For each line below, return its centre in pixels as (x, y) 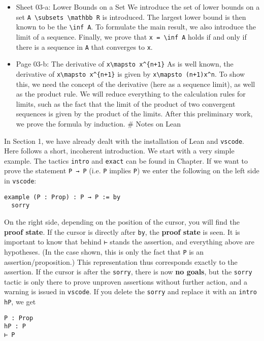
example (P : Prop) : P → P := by (62, 197)
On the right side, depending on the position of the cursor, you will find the (122, 222)
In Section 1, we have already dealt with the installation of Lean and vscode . (124, 141)
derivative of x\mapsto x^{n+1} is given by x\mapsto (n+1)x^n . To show (130, 73)
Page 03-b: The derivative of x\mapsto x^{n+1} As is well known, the (125, 64)
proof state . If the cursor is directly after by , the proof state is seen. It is (122, 231)
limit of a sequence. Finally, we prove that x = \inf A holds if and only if (131, 36)
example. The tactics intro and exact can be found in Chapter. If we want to (126, 160)
